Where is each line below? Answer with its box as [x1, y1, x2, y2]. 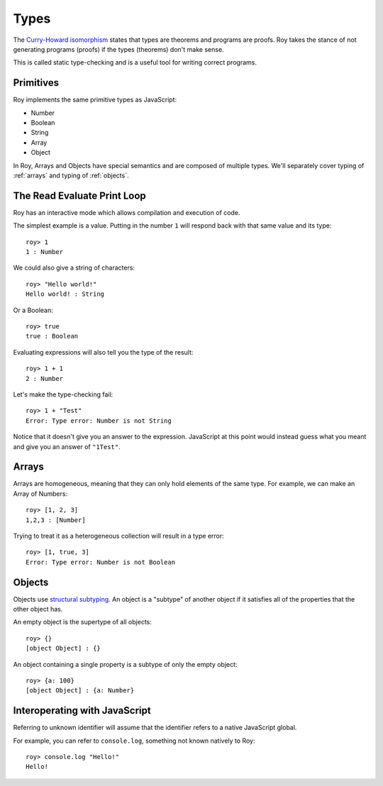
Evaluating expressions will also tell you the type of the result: [13, 348, 194, 356]
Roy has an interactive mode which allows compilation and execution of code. [13, 208, 240, 216]
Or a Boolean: [13, 306, 53, 314]
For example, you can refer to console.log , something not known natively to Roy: [13, 736, 255, 745]
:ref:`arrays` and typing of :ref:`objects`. [13, 171, 129, 179]
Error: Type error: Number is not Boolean [26, 558, 176, 566]
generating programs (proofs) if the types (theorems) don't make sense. [13, 45, 224, 53]
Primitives [13, 77, 60, 89]
